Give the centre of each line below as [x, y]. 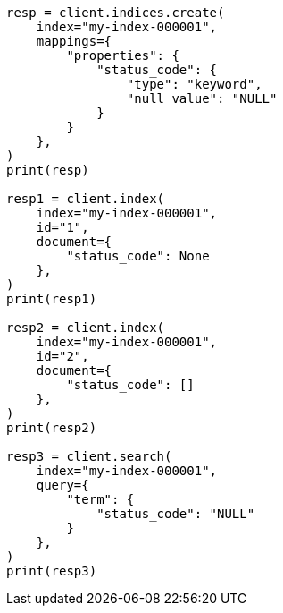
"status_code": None [138, 256]
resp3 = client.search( [89, 456]
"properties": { [123, 55]
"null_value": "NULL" [202, 98]
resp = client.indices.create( [116, 13]
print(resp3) [52, 571]
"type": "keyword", [194, 84]
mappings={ [74, 41]
